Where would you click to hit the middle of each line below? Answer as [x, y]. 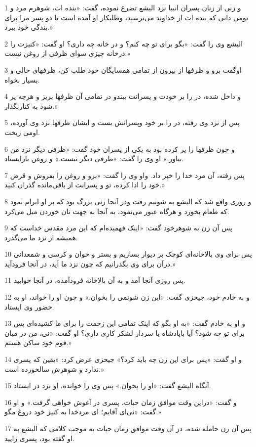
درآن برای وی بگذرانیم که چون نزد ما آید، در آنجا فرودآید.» [90, 263]
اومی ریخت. [22, 132]
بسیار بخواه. [22, 79]
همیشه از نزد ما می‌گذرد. [41, 237]
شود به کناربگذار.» [31, 106]
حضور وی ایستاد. [29, 306]
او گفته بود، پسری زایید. [39, 438]
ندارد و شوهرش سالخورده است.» [54, 369]
